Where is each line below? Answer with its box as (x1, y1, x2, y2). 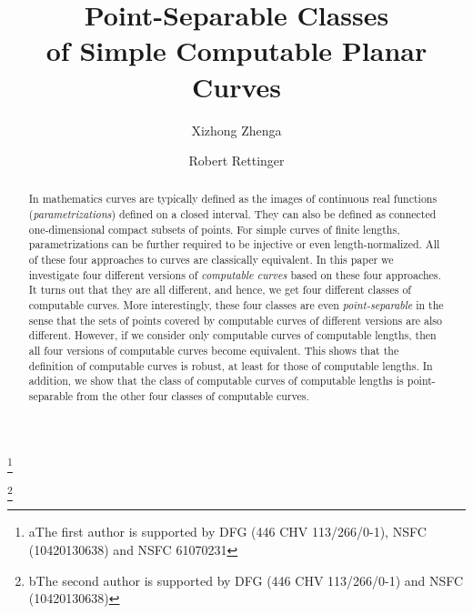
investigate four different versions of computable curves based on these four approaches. (28, 267, 441, 282)
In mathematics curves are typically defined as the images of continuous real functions (28, 191, 438, 206)
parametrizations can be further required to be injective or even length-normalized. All (28, 237, 440, 252)
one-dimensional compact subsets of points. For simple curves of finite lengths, (28, 221, 400, 237)
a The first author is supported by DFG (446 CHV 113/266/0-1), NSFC (28, 522, 427, 541)
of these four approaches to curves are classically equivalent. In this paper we (28, 252, 394, 267)
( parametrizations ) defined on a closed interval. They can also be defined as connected (28, 206, 437, 222)
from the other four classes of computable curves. (76, 388, 309, 404)
